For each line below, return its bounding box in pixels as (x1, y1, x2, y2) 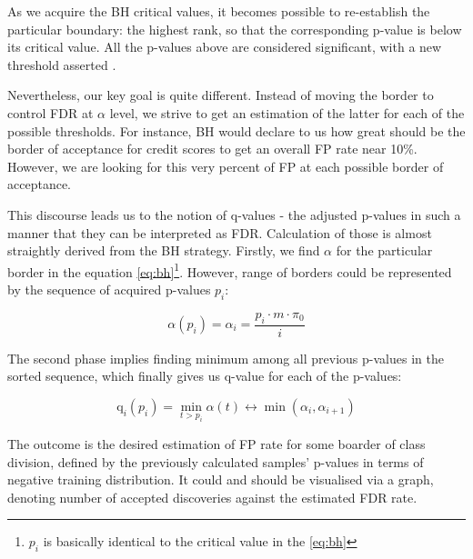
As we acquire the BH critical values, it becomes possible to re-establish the (7, 2, 430, 20)
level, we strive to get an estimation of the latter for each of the (109, 103, 465, 122)
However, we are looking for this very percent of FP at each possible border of (7, 156, 444, 175)
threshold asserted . (7, 55, 116, 74)
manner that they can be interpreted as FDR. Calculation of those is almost (7, 223, 432, 242)
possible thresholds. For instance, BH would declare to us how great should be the (7, 121, 466, 140)
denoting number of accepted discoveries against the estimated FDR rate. (7, 487, 418, 506)
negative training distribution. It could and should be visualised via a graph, (7, 470, 434, 489)
